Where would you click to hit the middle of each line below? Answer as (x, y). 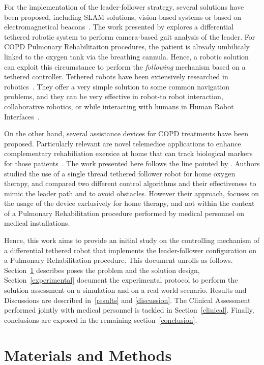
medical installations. (37, 223)
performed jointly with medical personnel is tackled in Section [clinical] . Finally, (129, 310)
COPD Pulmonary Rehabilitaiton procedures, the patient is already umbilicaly (127, 47)
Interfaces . (22, 116)
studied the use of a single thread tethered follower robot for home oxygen (120, 173)
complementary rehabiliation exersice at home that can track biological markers (128, 153)
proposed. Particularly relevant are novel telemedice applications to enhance (123, 143)
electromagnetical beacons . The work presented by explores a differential (119, 27)
